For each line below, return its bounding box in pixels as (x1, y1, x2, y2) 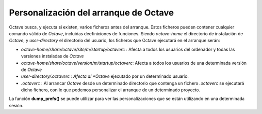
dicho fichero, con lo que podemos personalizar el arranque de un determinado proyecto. (21, 87, 200, 93)
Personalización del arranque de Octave (9, 7, 174, 18)
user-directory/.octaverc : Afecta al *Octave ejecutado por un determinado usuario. (21, 73, 189, 79)
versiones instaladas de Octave (21, 53, 84, 59)
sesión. (9, 102, 24, 108)
